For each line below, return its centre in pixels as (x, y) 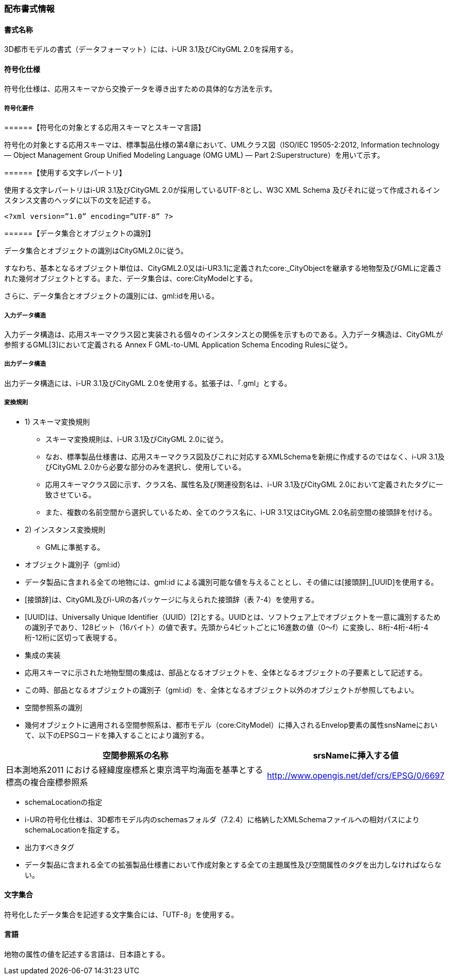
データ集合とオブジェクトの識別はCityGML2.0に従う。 (96, 251)
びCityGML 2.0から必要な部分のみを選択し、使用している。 (145, 467)
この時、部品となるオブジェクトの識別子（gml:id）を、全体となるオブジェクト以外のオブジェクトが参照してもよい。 (222, 690)
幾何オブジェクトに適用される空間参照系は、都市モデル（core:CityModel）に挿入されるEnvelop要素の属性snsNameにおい (231, 725)
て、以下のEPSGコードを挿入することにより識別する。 (117, 735)
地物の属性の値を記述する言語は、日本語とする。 (87, 954)
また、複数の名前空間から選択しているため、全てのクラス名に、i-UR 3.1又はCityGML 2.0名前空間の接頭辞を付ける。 (241, 512)
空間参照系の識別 (53, 707)
